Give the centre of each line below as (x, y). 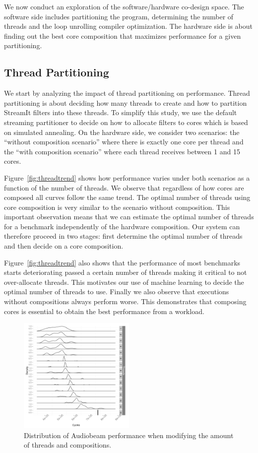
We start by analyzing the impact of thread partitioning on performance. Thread (127, 93)
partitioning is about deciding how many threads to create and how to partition (126, 102)
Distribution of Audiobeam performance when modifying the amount (129, 435)
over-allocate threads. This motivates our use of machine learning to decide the (124, 282)
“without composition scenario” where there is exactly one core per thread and (124, 142)
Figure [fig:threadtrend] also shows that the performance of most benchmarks (122, 262)
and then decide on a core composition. (64, 246)
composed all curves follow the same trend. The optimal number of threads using (127, 197)
